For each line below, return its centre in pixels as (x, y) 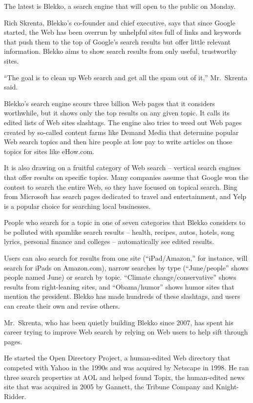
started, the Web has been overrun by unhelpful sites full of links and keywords (123, 32)
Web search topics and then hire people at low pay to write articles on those (118, 142)
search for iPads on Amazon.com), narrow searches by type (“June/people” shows (126, 267)
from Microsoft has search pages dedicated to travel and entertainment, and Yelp (125, 196)
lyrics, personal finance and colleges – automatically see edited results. (109, 241)
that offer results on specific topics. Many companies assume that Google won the (126, 177)
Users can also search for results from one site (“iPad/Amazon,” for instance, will (126, 258)
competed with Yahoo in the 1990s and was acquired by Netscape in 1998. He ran (126, 367)
